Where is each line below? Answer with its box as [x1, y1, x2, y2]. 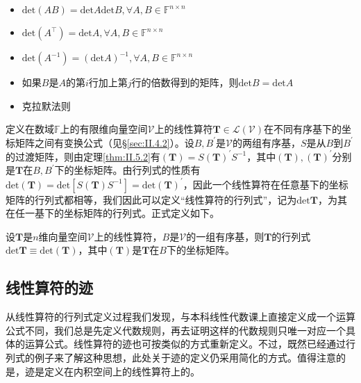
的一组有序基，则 [186, 229, 265, 243]
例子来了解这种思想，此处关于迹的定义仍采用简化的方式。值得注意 [34, 350, 336, 364]
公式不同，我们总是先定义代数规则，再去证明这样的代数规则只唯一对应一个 [6, 323, 346, 337]
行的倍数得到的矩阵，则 [131, 75, 239, 89]
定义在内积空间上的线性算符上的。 [44, 364, 200, 378]
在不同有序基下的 [264, 122, 342, 136]
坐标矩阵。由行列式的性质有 [74, 163, 201, 177]
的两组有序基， [233, 135, 301, 149]
